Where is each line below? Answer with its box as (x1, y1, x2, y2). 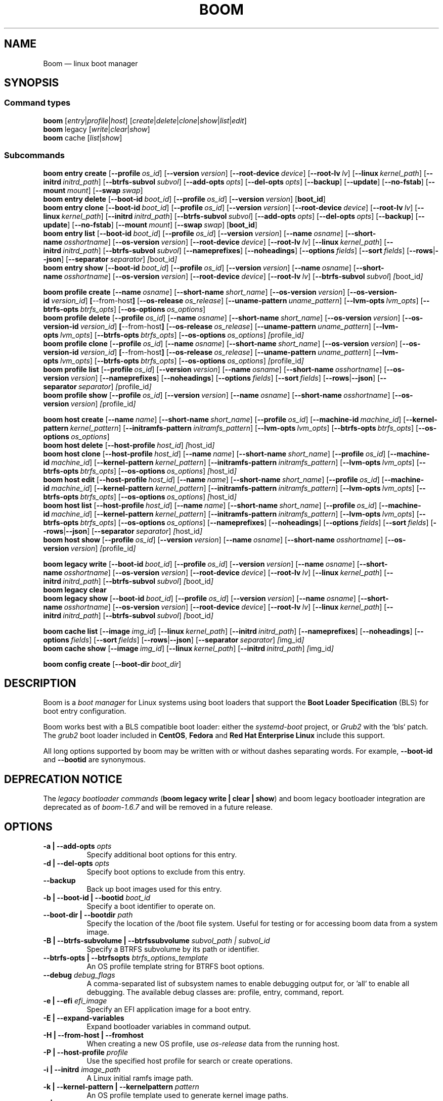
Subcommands (4, 150, 65, 161)
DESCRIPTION (4, 676, 76, 690)
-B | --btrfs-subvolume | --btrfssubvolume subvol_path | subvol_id (43, 936, 270, 945)
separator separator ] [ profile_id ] (43, 382, 152, 391)
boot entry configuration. (43, 707, 126, 716)
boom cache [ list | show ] (43, 133, 122, 142)
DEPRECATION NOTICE (4, 772, 122, 786)
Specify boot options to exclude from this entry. (86, 867, 245, 877)
